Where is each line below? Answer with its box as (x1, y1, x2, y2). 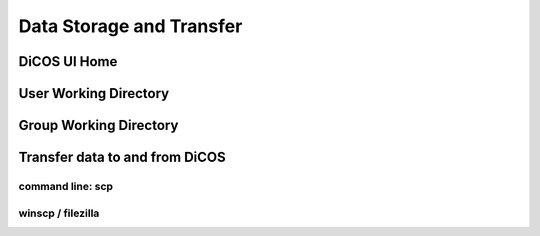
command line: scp (18, 179, 114, 193)
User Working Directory (18, 85, 170, 102)
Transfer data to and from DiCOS (18, 149, 226, 166)
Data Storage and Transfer (18, 15, 243, 37)
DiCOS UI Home (18, 53, 118, 70)
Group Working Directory (18, 117, 179, 134)
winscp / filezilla (18, 206, 100, 220)
